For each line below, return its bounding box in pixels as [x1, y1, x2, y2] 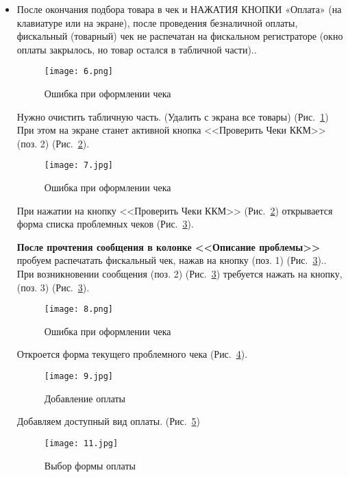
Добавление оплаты [44, 391, 126, 405]
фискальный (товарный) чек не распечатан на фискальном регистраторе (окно [16, 29, 343, 43]
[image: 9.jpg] [44, 371, 114, 382]
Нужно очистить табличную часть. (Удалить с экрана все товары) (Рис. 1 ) [16, 109, 329, 123]
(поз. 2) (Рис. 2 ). [16, 136, 90, 150]
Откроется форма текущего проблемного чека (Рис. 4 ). [16, 347, 248, 361]
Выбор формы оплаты [44, 458, 136, 472]
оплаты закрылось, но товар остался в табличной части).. [16, 42, 257, 56]
